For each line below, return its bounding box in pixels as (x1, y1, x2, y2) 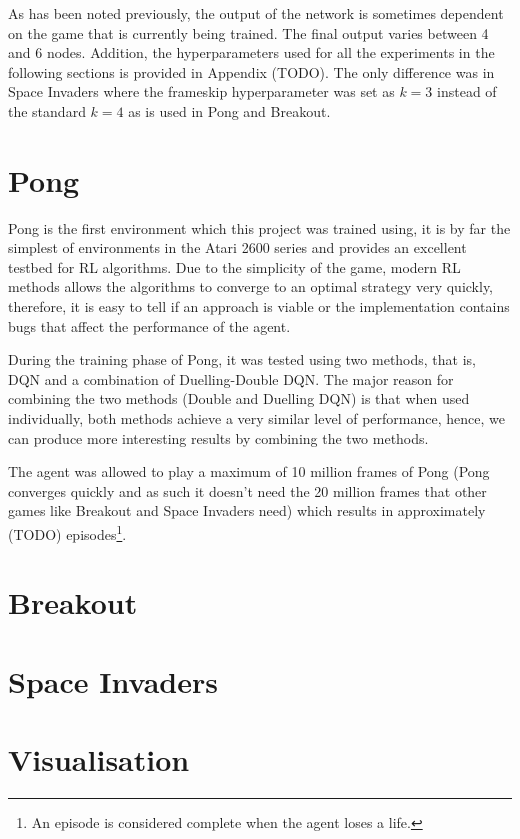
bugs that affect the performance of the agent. (8, 315, 291, 336)
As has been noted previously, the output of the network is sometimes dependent (8, 3, 504, 23)
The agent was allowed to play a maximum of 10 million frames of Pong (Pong (8, 461, 490, 482)
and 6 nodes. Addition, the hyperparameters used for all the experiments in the (8, 42, 495, 63)
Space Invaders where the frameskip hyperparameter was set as (8, 81, 395, 102)
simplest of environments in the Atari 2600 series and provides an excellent (8, 237, 467, 258)
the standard (8, 100, 86, 121)
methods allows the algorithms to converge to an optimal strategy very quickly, (8, 276, 494, 297)
